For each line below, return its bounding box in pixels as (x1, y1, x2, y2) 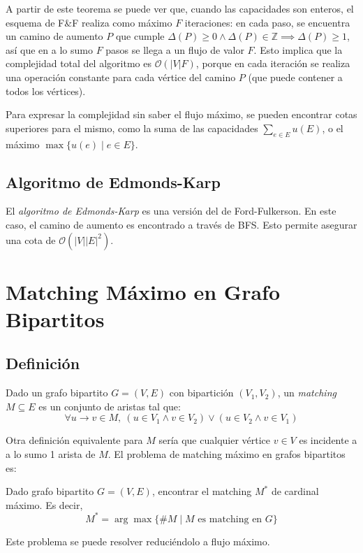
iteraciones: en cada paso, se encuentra (184, 15, 350, 29)
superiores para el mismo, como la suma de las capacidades (6, 120, 258, 135)
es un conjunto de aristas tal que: (38, 398, 181, 413)
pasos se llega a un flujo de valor (105, 42, 244, 57)
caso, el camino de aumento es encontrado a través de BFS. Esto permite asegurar (6, 217, 357, 231)
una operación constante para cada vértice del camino (6, 69, 236, 84)
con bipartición (169, 385, 234, 400)
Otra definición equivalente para (6, 433, 143, 447)
